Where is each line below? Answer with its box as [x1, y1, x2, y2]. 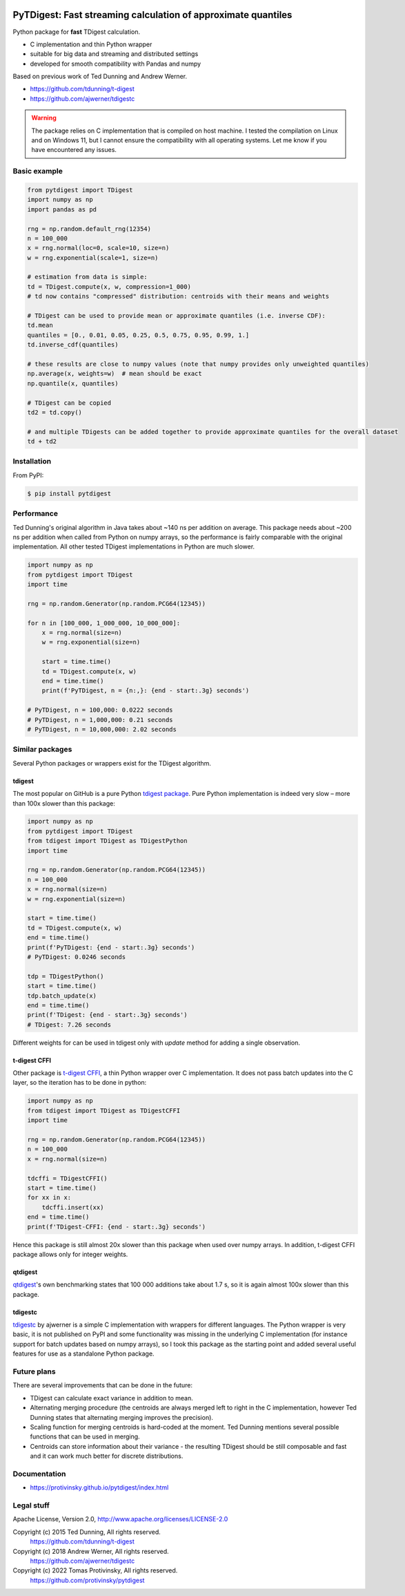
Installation [12, 457, 52, 466]
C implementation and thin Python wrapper [30, 40, 152, 48]
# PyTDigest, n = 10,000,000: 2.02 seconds [27, 725, 177, 733]
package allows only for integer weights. [12, 1250, 128, 1258]
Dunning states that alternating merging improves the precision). [30, 1413, 214, 1421]
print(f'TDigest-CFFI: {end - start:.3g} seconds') [27, 1223, 206, 1231]
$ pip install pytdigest [27, 489, 112, 497]
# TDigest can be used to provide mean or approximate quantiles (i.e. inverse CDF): [27, 312, 326, 320]
